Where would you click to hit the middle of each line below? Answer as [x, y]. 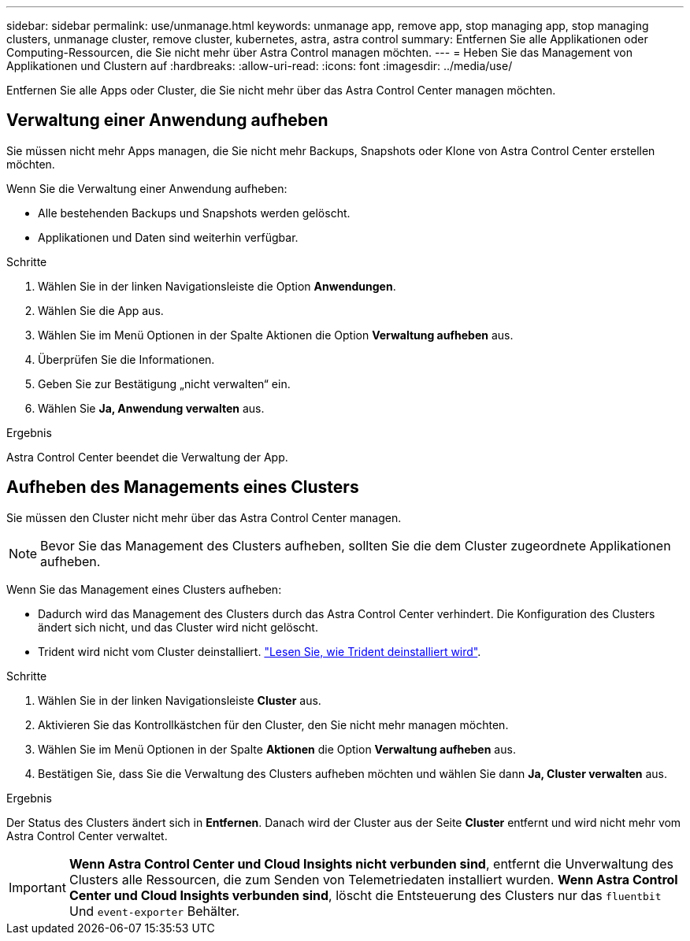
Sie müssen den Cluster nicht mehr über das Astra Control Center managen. [204, 517]
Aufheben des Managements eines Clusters [183, 487]
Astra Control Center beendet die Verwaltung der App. [147, 457]
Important [37, 887]
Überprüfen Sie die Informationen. [126, 359]
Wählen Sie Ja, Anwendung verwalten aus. [151, 408]
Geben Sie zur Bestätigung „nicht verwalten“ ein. [164, 383]
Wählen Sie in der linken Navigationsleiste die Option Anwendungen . [217, 286]
